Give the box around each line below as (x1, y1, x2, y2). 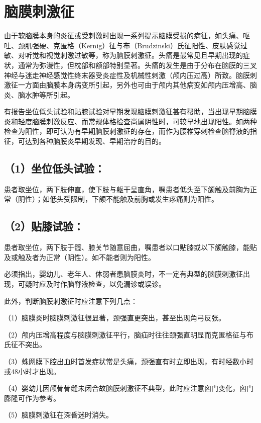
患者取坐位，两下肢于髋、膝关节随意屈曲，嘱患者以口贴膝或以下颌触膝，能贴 (4, 242, 257, 252)
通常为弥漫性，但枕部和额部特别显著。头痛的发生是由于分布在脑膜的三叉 (18, 59, 257, 70)
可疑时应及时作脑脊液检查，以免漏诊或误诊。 (18, 279, 166, 289)
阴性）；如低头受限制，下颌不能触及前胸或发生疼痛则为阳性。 (18, 194, 218, 204)
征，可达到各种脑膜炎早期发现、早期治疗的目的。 (4, 136, 166, 146)
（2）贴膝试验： (4, 218, 84, 234)
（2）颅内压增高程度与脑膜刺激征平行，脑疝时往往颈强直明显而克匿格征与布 (4, 329, 253, 340)
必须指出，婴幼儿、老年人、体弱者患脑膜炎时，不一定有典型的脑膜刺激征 (4, 269, 243, 279)
